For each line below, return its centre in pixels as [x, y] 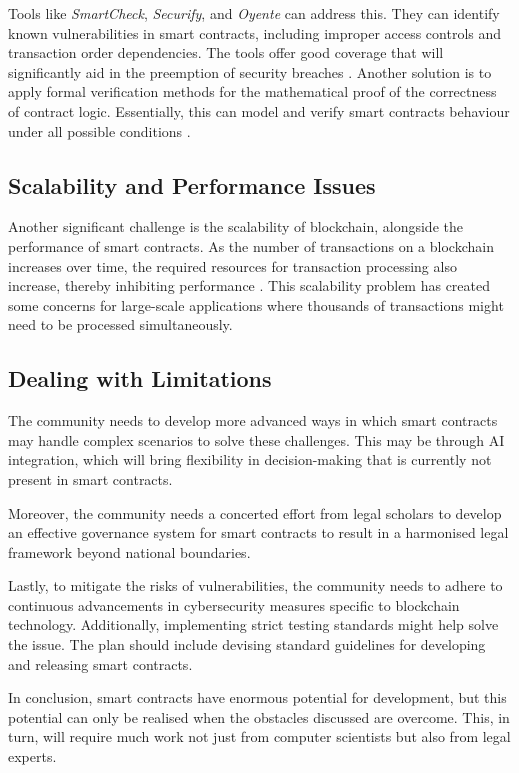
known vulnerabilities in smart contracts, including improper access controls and [255, 32]
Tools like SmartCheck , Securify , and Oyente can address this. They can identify [254, 13]
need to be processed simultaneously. [120, 324]
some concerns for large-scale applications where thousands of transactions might [256, 304]
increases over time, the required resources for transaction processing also [232, 265]
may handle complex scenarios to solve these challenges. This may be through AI [256, 439]
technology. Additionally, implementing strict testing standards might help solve [253, 624]
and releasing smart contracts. [100, 663]
